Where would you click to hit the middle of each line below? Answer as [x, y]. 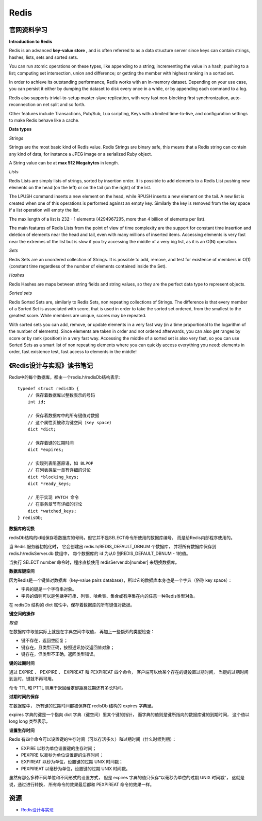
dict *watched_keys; [52, 511]
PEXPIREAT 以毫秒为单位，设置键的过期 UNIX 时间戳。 [76, 768]
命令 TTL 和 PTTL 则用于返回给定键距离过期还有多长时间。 [67, 688]
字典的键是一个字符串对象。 [49, 589]
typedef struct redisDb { [49, 388]
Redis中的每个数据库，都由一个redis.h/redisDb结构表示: [65, 377]
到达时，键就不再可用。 [32, 679]
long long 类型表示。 [30, 721]
